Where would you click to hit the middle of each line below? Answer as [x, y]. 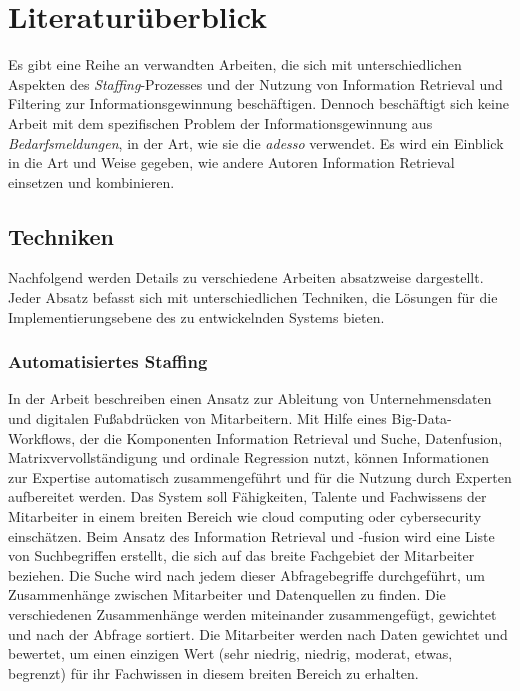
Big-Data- [421, 418]
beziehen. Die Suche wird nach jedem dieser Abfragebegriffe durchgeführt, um [246, 574]
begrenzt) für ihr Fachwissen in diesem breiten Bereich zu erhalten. [213, 672]
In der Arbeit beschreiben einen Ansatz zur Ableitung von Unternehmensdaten [250, 398]
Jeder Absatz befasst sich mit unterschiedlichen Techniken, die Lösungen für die [253, 297]
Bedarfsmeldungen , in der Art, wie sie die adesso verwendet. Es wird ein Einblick [256, 142]
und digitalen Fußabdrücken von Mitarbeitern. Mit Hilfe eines [197, 418]
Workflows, [42, 437]
